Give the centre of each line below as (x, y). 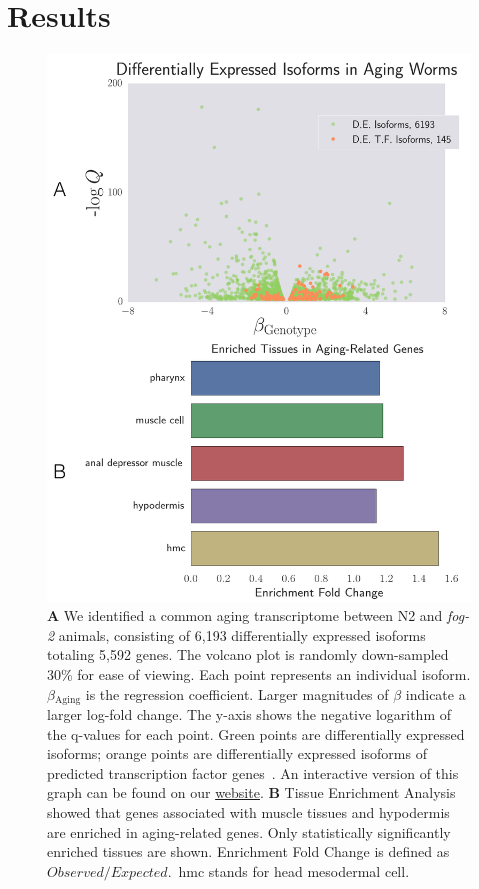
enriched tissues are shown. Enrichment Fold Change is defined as (248, 851)
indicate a (435, 693)
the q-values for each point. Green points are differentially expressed (256, 733)
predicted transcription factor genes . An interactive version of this (253, 772)
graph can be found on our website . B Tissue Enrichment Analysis (251, 792)
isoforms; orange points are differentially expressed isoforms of (237, 753)
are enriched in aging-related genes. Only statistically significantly (249, 831)
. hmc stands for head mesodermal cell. (288, 870)
